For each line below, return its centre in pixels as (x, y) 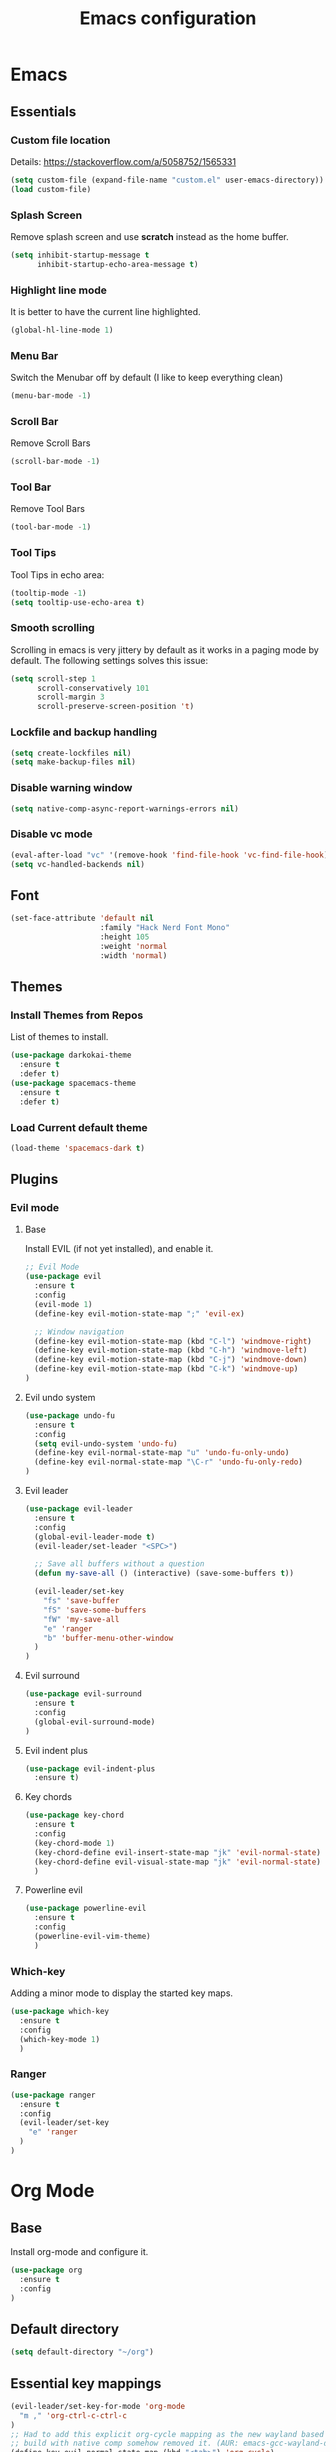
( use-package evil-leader (78, 1509)
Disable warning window (71, 788)
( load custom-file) (51, 189)
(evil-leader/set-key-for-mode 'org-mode (98, 2406)
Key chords (48, 1797)
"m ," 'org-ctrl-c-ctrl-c (73, 2415)
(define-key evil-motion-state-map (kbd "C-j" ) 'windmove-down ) (171, 1360)
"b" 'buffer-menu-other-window (108, 1638)
